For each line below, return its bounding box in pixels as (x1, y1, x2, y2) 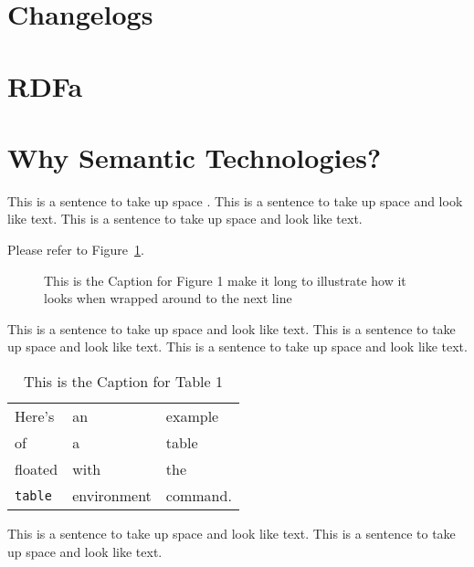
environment (72, 485, 152, 507)
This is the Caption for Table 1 (23, 371, 223, 393)
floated (15, 458, 58, 480)
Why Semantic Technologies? (7, 138, 382, 175)
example (165, 405, 219, 427)
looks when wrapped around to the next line (44, 289, 292, 308)
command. (165, 485, 232, 507)
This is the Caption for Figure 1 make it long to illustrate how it (44, 270, 406, 289)
